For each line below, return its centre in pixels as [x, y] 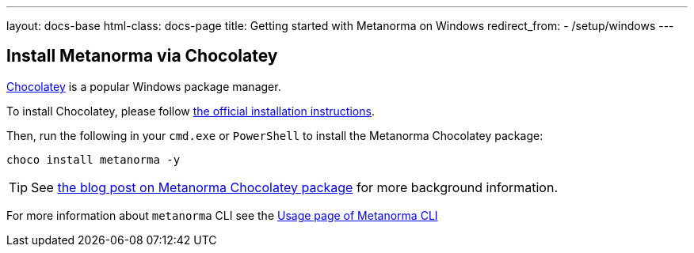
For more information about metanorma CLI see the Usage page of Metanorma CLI [222, 215]
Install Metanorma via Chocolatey [142, 56]
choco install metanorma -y [93, 159]
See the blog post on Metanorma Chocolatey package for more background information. [295, 187]
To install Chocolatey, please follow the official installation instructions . [191, 111]
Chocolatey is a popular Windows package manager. [144, 86]
